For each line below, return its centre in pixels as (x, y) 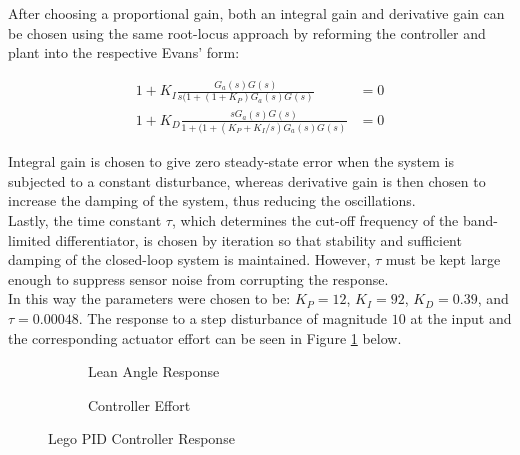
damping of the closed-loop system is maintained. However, (189, 259)
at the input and (461, 317)
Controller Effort (139, 404)
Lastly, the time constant (85, 219)
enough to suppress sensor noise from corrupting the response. (198, 278)
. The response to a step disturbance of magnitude (233, 317)
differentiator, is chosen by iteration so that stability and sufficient (258, 239)
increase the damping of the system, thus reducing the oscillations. (212, 200)
